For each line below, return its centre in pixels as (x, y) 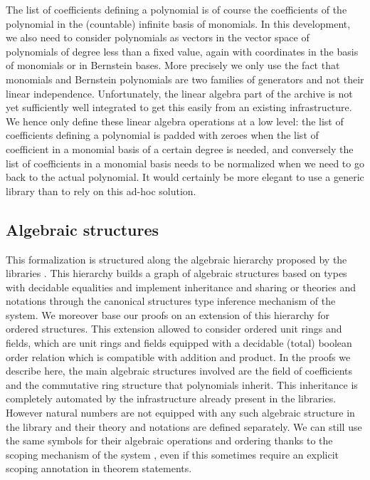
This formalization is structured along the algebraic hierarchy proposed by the (176, 259)
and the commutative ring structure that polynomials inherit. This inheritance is (182, 384)
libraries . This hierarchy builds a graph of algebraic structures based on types (176, 273)
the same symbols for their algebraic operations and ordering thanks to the (169, 440)
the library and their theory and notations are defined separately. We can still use (184, 426)
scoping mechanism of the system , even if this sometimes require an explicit (172, 454)
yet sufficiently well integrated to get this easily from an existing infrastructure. (179, 107)
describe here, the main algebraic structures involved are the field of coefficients (179, 371)
